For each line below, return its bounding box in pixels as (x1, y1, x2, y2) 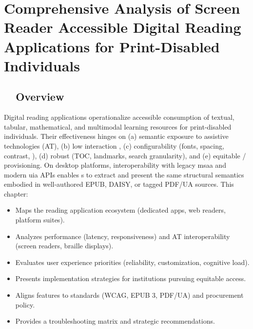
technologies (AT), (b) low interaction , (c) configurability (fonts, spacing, (4, 140, 224, 151)
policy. (15, 299, 35, 309)
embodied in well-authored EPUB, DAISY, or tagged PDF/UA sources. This (4, 179, 234, 189)
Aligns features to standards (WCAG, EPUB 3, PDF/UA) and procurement (15, 290, 244, 300)
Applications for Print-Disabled (4, 36, 220, 56)
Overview (16, 89, 64, 104)
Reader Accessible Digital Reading (4, 17, 241, 37)
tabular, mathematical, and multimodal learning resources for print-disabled (4, 121, 232, 132)
